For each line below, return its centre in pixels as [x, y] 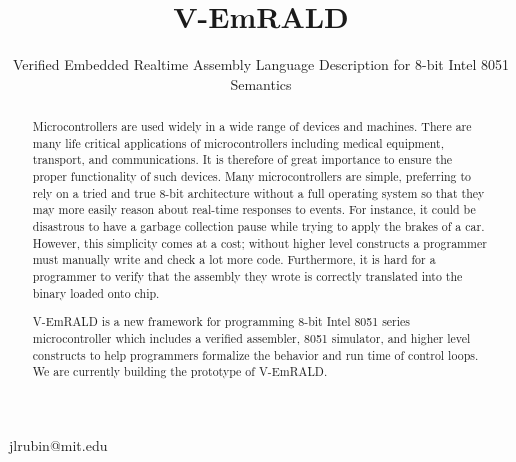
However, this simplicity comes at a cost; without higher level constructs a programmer [259, 242]
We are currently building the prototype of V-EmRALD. [180, 371]
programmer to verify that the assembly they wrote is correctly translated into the [247, 276]
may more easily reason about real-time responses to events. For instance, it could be [254, 209]
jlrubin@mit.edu [58, 444]
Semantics [261, 83]
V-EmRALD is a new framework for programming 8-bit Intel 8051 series [221, 321]
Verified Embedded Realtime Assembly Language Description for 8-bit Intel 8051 [261, 64]
